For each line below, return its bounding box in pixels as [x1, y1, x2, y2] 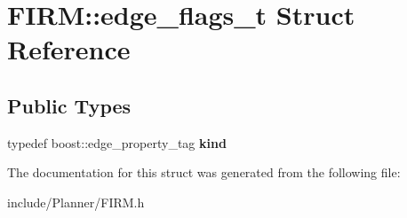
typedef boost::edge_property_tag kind [7, 133, 227, 152]
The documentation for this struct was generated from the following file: [7, 163, 401, 182]
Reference [7, 31, 131, 67]
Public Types [7, 91, 132, 119]
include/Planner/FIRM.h [7, 192, 145, 211]
